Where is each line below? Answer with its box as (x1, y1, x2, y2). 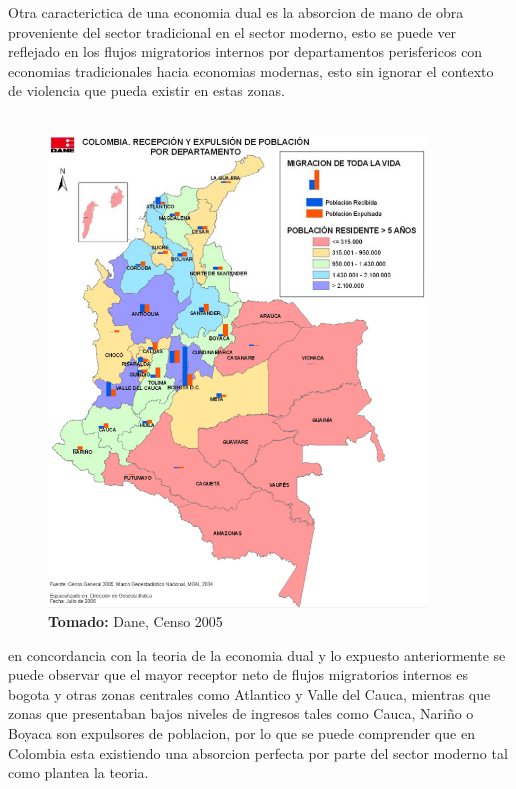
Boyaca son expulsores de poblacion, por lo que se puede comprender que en (8, 723, 475, 744)
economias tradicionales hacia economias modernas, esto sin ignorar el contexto (8, 60, 494, 81)
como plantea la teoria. (8, 762, 149, 783)
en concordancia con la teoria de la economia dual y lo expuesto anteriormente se (8, 644, 506, 665)
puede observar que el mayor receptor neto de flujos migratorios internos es (8, 664, 468, 685)
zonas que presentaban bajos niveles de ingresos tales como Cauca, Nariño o (8, 703, 474, 724)
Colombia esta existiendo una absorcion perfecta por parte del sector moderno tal (8, 742, 508, 763)
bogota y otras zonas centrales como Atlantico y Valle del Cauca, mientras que (8, 683, 491, 704)
